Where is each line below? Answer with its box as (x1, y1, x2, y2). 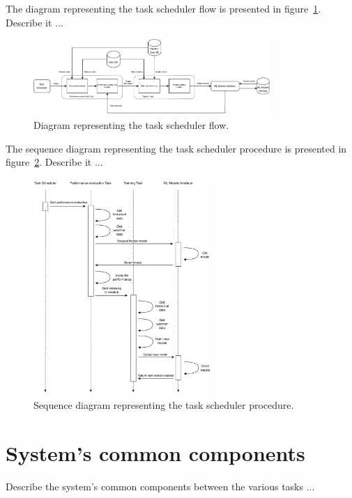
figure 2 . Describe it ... (6, 155, 103, 169)
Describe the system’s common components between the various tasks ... (6, 479, 315, 494)
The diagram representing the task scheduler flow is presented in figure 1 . (6, 1, 321, 15)
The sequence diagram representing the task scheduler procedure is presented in (6, 141, 347, 155)
